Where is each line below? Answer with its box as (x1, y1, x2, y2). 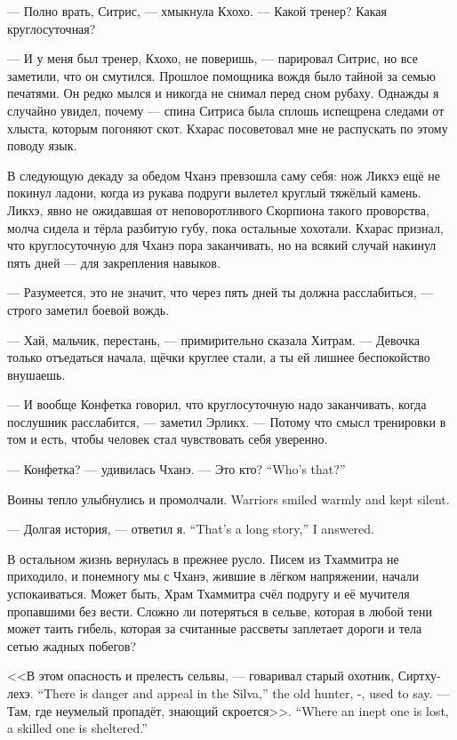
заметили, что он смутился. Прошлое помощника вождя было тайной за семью (7, 66, 436, 84)
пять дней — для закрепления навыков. (7, 253, 220, 271)
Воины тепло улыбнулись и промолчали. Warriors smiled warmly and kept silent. (7, 489, 450, 508)
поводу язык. (7, 136, 77, 155)
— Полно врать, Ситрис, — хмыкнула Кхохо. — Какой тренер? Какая (7, 2, 387, 20)
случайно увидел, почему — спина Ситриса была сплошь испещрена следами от (7, 101, 445, 119)
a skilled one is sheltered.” (7, 719, 148, 737)
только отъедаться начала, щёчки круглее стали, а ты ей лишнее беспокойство (7, 348, 430, 366)
